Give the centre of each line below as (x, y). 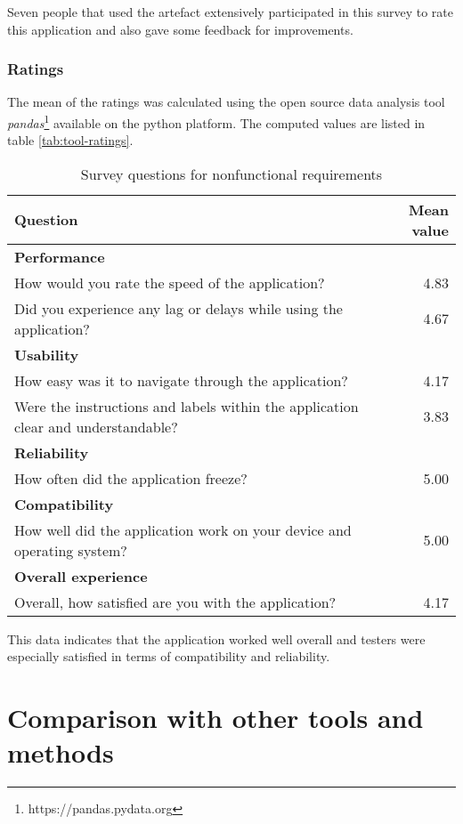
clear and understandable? (96, 426)
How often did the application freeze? (131, 478)
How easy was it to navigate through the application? (181, 380)
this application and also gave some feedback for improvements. (180, 29)
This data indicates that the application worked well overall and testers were (216, 638)
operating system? (71, 550)
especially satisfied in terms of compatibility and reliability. (169, 656)
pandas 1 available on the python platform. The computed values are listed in (216, 121)
